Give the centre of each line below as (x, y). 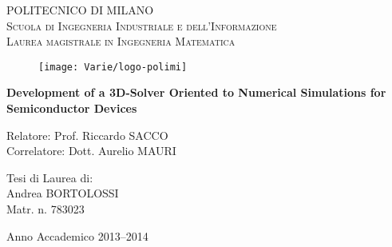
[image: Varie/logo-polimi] (113, 67)
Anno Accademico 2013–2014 (77, 235)
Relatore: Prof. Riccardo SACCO (87, 135)
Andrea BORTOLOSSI (63, 193)
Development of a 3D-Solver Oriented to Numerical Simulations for (196, 92)
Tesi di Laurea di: (50, 177)
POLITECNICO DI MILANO (80, 10)
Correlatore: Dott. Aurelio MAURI (91, 151)
